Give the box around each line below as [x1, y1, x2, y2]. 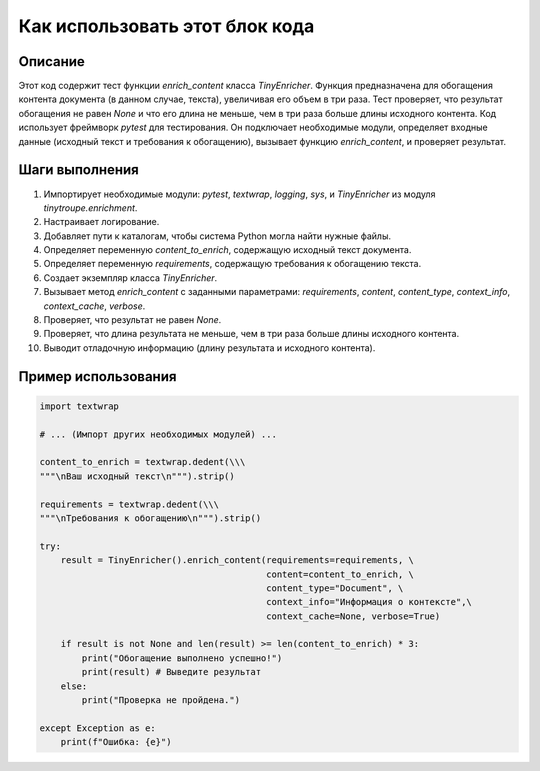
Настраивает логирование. [43, 216, 160, 228]
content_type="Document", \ [266, 582, 404, 594]
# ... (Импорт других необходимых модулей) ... [39, 428, 277, 440]
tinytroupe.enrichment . [43, 201, 138, 214]
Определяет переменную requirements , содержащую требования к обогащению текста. [43, 258, 422, 270]
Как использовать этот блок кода [18, 15, 315, 37]
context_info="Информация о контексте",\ [266, 596, 472, 608]
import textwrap [39, 400, 120, 412]
